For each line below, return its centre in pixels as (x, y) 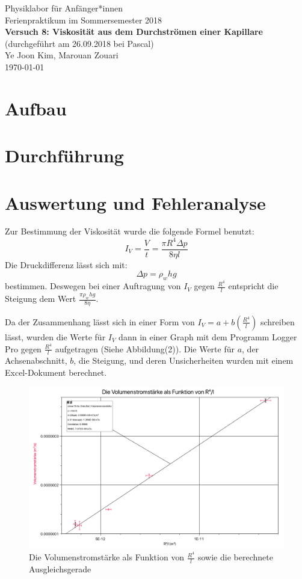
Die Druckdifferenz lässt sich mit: (66, 264)
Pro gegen (23, 348)
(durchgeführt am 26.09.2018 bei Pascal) (79, 43)
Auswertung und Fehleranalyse (135, 202)
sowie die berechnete (235, 557)
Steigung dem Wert (41, 299)
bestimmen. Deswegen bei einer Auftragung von (93, 286)
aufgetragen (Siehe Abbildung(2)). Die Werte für (145, 348)
